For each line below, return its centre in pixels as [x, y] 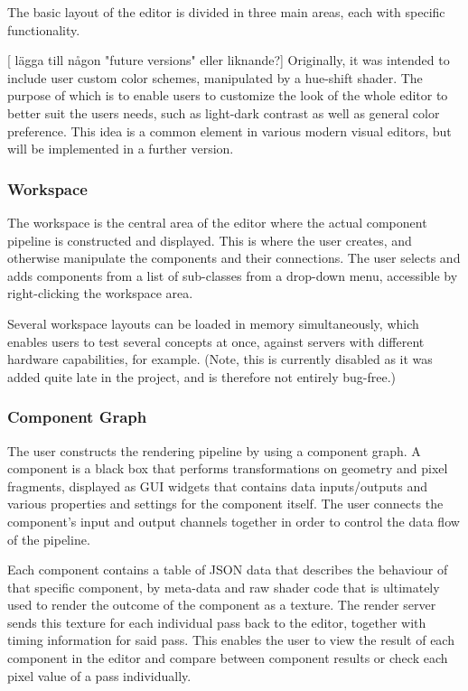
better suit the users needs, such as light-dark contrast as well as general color [224, 112]
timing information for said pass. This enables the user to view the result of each [231, 640]
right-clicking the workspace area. [100, 293]
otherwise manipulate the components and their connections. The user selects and [234, 258]
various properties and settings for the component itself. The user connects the [225, 504]
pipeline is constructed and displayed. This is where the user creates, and [210, 240]
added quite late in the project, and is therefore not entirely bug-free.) [202, 376]
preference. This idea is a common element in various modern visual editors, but [229, 131]
